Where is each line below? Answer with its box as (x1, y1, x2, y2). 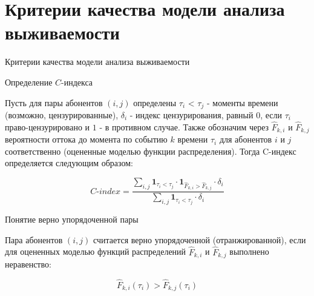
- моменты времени (206, 96, 278, 109)
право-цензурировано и (5, 120, 90, 133)
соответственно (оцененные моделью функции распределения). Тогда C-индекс (5, 144, 296, 157)
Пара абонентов (5, 233, 63, 246)
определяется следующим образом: (5, 156, 133, 169)
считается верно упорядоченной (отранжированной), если (93, 233, 306, 246)
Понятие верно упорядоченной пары (5, 213, 139, 226)
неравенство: (5, 258, 51, 271)
